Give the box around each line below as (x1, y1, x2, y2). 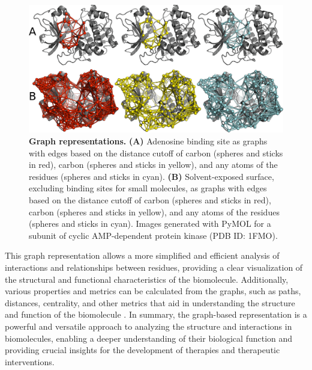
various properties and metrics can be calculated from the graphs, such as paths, (5, 285, 301, 297)
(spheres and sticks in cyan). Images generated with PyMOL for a (29, 217, 271, 230)
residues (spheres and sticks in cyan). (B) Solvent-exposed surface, (29, 170, 274, 182)
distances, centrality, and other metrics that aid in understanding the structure (5, 296, 295, 309)
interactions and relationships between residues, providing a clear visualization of (5, 261, 303, 273)
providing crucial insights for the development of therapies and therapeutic (5, 344, 280, 356)
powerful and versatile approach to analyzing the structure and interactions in (5, 319, 292, 332)
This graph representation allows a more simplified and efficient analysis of (5, 249, 280, 262)
